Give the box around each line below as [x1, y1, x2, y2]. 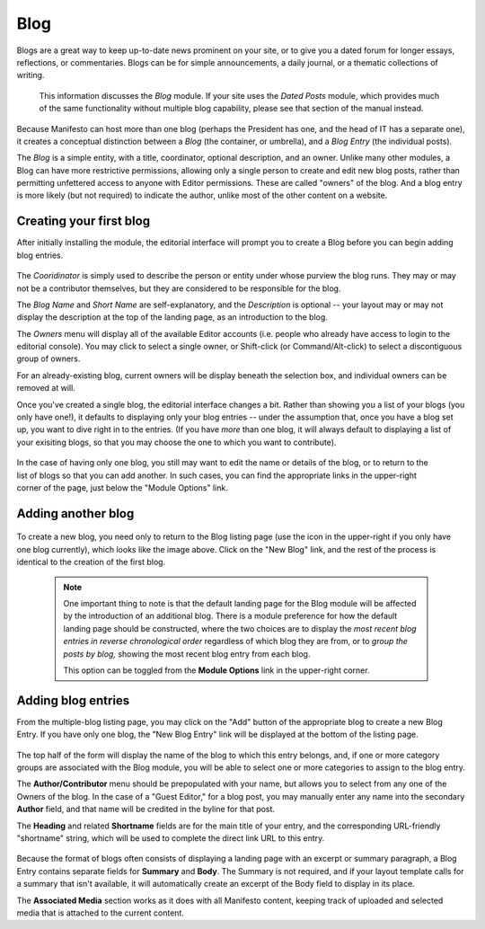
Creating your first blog [16, 214, 151, 229]
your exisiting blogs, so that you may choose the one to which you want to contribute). [16, 437, 337, 447]
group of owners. [16, 353, 81, 364]
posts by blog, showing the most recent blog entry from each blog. [63, 648, 311, 659]
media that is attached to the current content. [16, 907, 184, 918]
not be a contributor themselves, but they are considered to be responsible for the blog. [16, 283, 341, 294]
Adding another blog [16, 506, 135, 521]
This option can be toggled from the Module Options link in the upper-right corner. [63, 665, 370, 676]
